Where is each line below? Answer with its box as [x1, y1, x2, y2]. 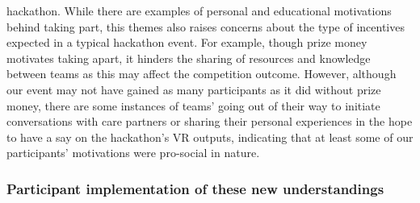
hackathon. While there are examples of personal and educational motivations [6, 2, 392, 19]
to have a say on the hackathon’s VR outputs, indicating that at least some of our [6, 128, 414, 145]
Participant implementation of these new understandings [6, 178, 384, 198]
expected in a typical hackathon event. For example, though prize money [6, 34, 367, 51]
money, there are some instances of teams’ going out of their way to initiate [6, 97, 380, 114]
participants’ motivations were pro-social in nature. [6, 144, 260, 161]
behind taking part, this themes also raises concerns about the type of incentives [6, 18, 405, 35]
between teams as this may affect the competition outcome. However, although [6, 65, 397, 82]
